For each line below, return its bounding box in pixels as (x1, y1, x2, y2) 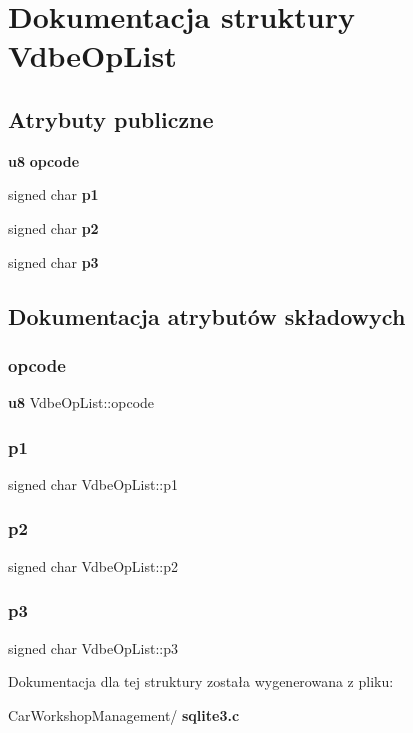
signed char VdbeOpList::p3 (8, 637, 178, 658)
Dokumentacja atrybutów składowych (8, 300, 406, 331)
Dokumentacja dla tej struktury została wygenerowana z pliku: (8, 671, 394, 692)
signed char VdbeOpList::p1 (8, 473, 178, 494)
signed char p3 (8, 251, 99, 272)
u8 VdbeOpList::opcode (8, 392, 155, 413)
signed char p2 (8, 217, 99, 238)
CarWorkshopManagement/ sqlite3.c (8, 704, 240, 725)
